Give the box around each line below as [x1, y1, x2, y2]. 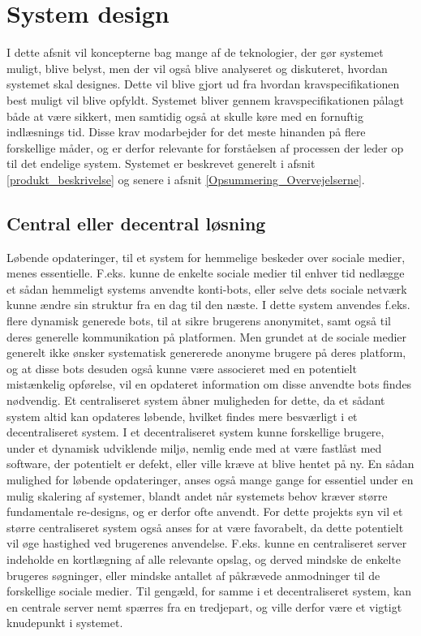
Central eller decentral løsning [6, 210, 266, 235]
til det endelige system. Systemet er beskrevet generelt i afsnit [6, 155, 316, 172]
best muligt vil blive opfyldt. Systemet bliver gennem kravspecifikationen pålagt [6, 91, 404, 108]
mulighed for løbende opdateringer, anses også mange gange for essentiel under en [6, 471, 414, 488]
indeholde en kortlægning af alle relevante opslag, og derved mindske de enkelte [6, 550, 401, 567]
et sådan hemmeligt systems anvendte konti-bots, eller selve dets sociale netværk [6, 280, 407, 297]
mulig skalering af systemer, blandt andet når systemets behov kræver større [6, 487, 388, 504]
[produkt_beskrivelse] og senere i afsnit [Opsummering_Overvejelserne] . [6, 170, 365, 187]
